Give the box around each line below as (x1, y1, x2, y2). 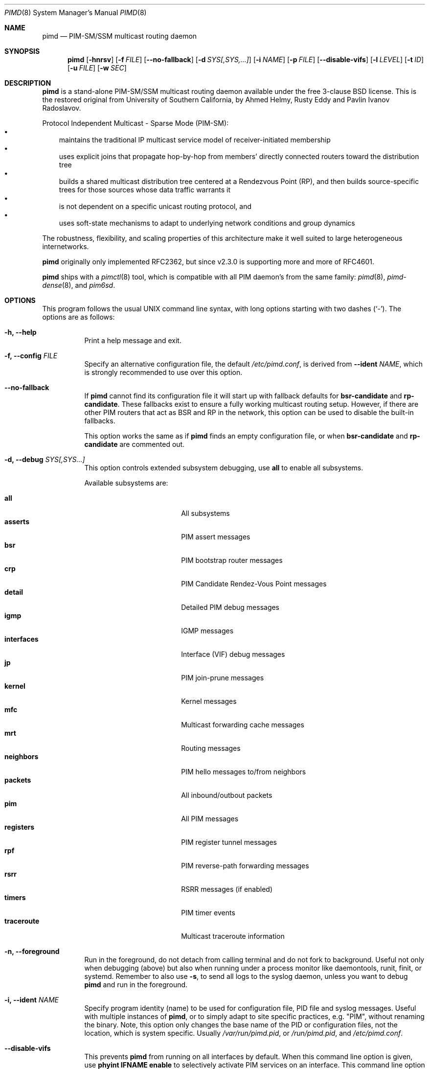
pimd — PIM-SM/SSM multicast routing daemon (42, 32, 197, 40)
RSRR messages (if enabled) (181, 885, 272, 893)
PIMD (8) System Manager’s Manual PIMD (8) (4, 8, 147, 17)
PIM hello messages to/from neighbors (181, 767, 306, 776)
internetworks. (42, 242, 89, 251)
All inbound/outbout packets (181, 791, 272, 799)
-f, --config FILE (4, 351, 58, 360)
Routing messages (181, 744, 241, 752)
